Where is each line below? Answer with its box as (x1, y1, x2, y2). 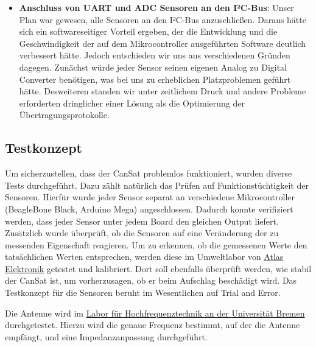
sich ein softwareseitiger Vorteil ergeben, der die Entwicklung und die (19, 25, 278, 38)
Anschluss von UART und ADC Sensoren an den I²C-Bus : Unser (19, 1, 294, 13)
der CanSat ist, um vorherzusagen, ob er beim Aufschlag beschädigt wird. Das (5, 274, 297, 287)
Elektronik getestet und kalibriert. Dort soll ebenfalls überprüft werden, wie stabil (5, 262, 312, 275)
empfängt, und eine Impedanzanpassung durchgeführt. (5, 330, 208, 343)
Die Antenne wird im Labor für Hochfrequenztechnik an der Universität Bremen (5, 306, 305, 319)
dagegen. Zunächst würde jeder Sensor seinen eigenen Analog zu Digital (19, 60, 287, 73)
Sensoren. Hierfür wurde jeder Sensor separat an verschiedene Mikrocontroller (5, 191, 295, 203)
